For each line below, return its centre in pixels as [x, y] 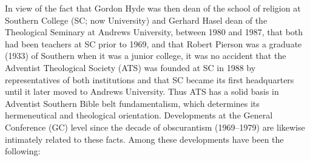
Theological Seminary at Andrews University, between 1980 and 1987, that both [154, 32]
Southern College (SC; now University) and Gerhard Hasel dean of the [136, 20]
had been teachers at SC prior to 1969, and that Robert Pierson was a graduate [153, 43]
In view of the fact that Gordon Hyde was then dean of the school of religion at [153, 8]
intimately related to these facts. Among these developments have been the [144, 139]
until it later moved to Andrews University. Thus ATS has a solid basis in [142, 91]
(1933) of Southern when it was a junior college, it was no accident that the [146, 56]
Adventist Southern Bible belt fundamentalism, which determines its [132, 103]
